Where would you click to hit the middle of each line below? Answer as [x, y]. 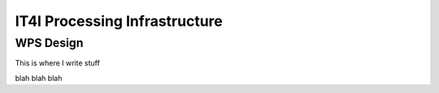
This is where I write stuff [58, 63]
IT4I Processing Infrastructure [119, 21]
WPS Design [49, 43]
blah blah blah [39, 78]
